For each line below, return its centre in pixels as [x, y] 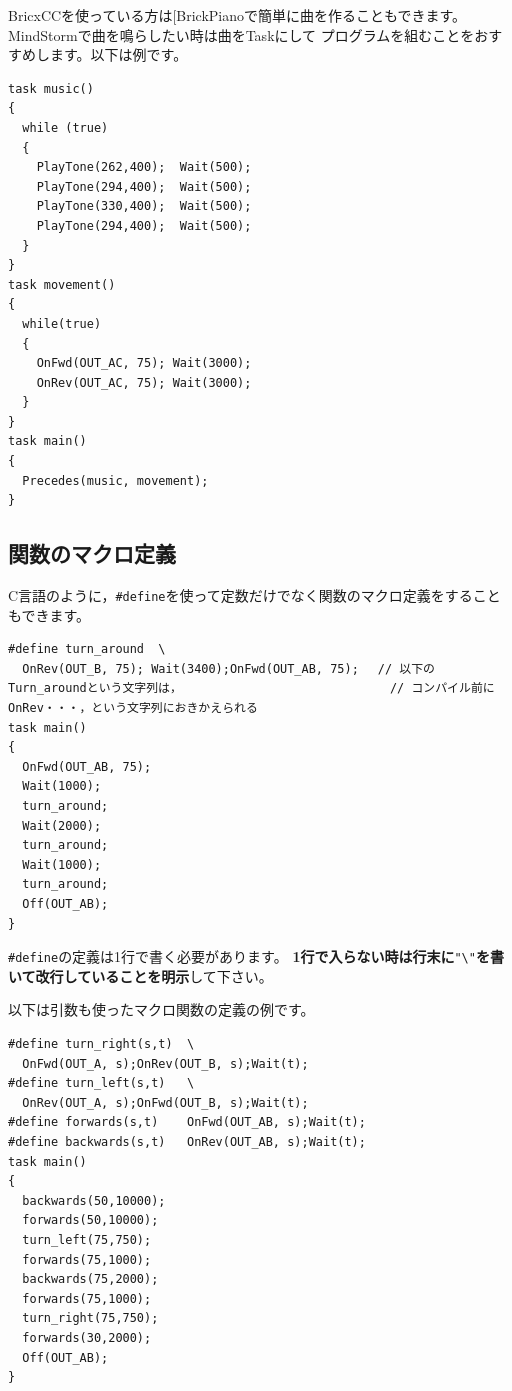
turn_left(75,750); [87, 1239]
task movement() [62, 284]
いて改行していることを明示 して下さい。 [140, 975]
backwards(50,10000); [94, 1200]
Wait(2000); [62, 825]
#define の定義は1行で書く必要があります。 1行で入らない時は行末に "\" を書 [256, 956]
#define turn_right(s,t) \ [101, 1044]
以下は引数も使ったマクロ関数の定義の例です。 [161, 1009]
